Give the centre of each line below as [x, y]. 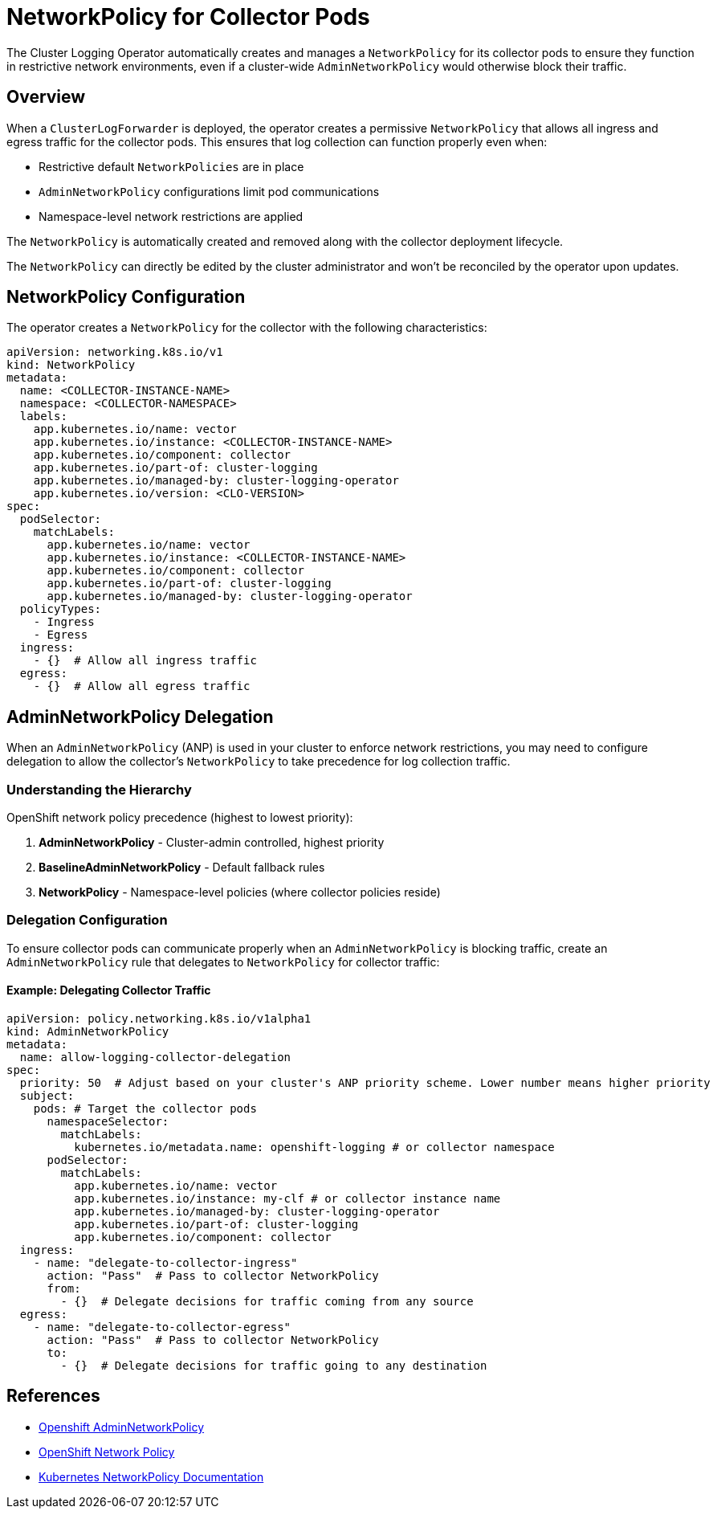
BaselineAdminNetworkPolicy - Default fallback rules [182, 868]
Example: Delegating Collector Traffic [109, 990]
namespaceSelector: [108, 1121]
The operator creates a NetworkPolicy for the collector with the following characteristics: [247, 328]
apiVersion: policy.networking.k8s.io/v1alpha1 [159, 1019]
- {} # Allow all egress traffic [142, 686]
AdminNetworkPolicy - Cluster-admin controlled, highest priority [212, 843]
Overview [46, 97]
